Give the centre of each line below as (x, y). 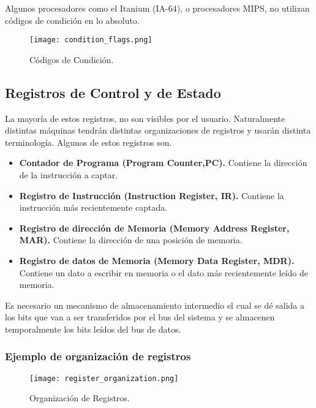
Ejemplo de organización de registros (98, 356)
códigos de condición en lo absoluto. (72, 20)
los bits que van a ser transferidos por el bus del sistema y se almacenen (140, 317)
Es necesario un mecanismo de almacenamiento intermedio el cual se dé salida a (155, 305)
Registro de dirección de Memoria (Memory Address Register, (154, 228)
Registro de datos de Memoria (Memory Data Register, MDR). (157, 260)
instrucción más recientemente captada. (93, 207)
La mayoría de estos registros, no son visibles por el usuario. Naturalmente (145, 118)
